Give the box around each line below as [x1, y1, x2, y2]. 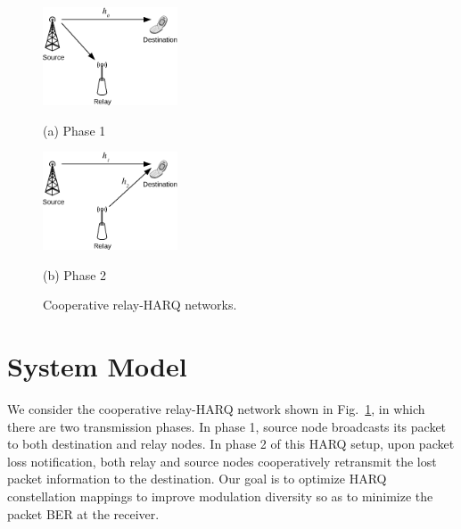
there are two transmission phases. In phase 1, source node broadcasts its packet [7, 417, 447, 435]
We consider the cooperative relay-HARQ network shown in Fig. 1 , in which [7, 400, 425, 418]
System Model [7, 348, 187, 384]
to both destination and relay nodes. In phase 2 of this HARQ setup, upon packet [7, 434, 455, 453]
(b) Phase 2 [43, 265, 107, 284]
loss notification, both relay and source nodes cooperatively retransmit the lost [7, 451, 437, 470]
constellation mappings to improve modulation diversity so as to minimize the [7, 487, 433, 506]
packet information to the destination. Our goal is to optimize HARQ [7, 469, 387, 488]
